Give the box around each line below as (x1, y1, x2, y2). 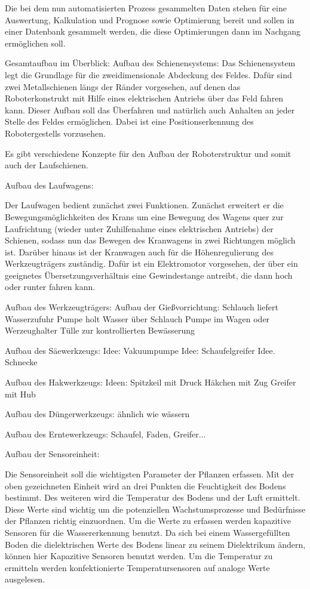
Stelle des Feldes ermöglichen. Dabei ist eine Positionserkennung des (5, 115, 254, 128)
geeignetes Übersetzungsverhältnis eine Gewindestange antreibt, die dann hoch (5, 269, 293, 281)
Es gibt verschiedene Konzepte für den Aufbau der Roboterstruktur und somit (5, 147, 291, 159)
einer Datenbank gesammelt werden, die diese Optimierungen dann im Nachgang (5, 25, 301, 38)
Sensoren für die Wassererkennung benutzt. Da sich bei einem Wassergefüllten (5, 526, 290, 538)
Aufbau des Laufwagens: (5, 178, 94, 191)
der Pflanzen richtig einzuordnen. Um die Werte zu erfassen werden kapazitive (5, 514, 291, 527)
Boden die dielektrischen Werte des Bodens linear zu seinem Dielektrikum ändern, (5, 538, 306, 550)
